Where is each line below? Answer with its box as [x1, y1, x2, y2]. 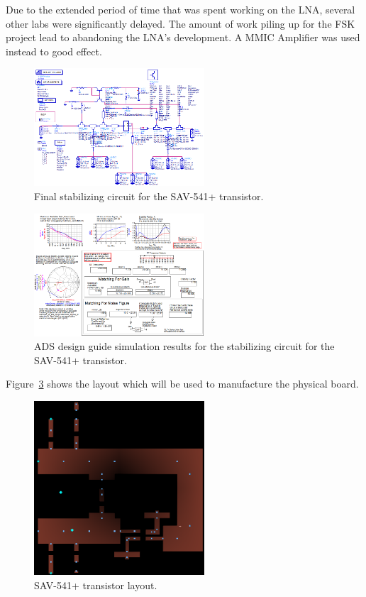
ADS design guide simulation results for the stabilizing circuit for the [34, 339, 335, 354]
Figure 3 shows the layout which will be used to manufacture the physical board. [6, 376, 359, 391]
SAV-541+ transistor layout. [34, 577, 157, 592]
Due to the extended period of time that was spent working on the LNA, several [6, 2, 355, 16]
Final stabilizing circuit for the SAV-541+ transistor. [34, 188, 264, 203]
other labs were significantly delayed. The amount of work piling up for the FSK [6, 16, 355, 31]
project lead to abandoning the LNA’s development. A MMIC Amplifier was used [6, 30, 360, 45]
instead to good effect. [6, 43, 102, 58]
